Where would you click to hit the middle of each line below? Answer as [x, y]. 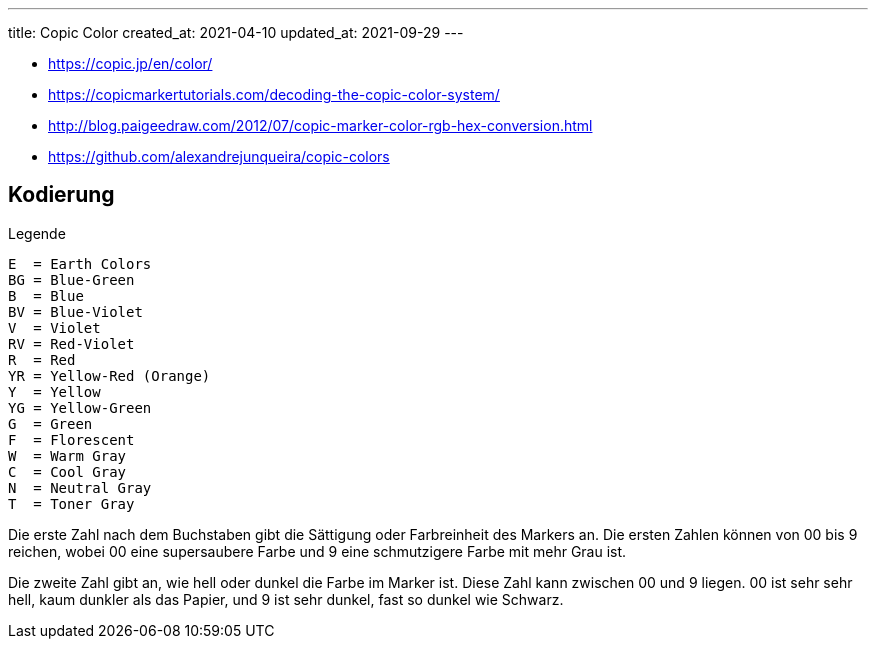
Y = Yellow [54, 391]
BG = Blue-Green [71, 279]
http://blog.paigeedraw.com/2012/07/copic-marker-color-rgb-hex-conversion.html [320, 125]
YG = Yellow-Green [80, 407]
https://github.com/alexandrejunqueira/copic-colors [219, 156]
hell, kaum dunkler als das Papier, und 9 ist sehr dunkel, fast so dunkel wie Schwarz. [286, 599]
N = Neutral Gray [80, 487]
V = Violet [54, 327]
